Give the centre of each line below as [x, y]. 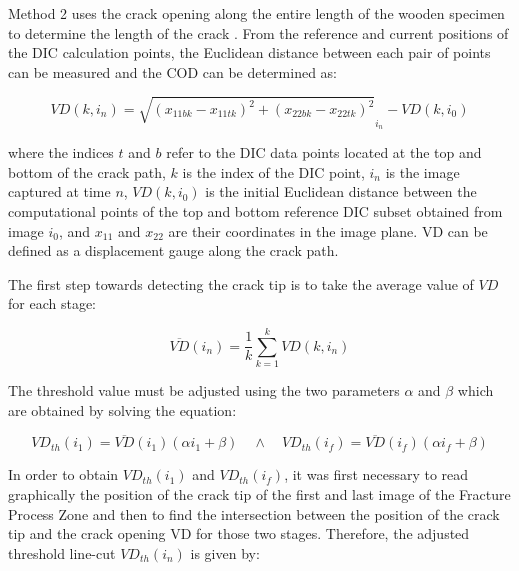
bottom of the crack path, [87, 171]
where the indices [61, 152]
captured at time [59, 191]
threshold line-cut [62, 552]
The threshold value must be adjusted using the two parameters [204, 390]
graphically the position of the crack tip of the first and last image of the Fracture [259, 494]
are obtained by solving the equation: [122, 409]
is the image [422, 171]
